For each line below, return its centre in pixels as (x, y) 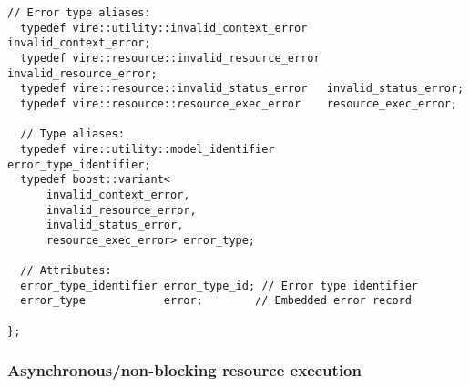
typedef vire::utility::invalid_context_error (164, 28)
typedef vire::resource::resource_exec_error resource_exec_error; (239, 103)
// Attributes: (66, 271)
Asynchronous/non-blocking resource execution (184, 370)
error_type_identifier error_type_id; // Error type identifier (219, 285)
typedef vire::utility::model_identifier (148, 149)
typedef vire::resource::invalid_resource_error (170, 58)
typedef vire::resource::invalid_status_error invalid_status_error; (242, 89)
